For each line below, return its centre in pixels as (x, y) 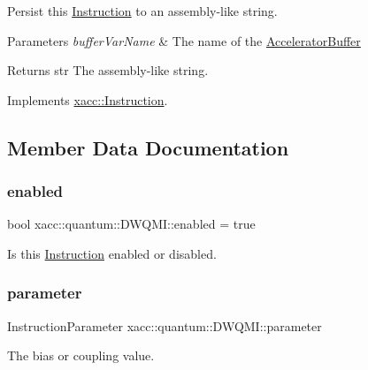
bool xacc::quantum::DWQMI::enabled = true (131, 224)
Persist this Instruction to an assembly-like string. (142, 11)
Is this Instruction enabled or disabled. (112, 253)
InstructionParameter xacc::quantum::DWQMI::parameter (165, 325)
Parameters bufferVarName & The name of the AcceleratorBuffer (184, 40)
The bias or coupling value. (81, 355)
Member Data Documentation (148, 147)
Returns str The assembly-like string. (108, 70)
